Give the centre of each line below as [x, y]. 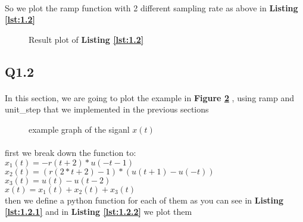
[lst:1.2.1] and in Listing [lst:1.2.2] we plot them [99, 212]
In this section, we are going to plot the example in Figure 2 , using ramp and [149, 97]
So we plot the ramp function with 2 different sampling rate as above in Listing [151, 7]
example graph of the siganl [79, 129]
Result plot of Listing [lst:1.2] [86, 39]
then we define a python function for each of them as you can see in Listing [144, 200]
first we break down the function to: [71, 153]
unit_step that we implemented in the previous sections [107, 109]
